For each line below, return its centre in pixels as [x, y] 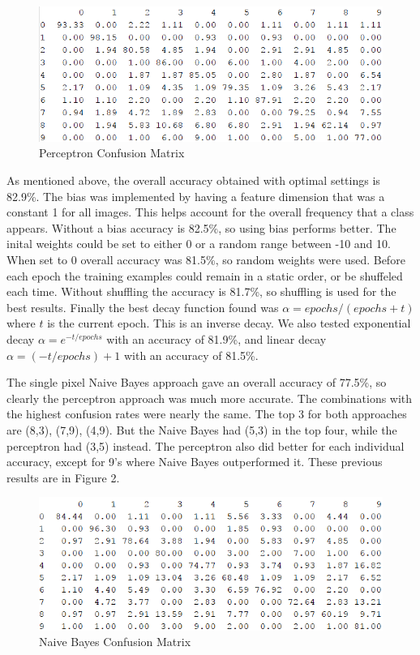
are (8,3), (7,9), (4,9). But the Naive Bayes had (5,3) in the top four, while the [202, 429]
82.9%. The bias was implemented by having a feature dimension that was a [196, 196]
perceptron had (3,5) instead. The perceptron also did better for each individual [206, 445]
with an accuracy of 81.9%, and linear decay [216, 339]
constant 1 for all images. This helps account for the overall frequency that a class [210, 212]
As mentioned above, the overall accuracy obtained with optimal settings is [193, 180]
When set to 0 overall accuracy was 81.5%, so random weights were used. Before [206, 260]
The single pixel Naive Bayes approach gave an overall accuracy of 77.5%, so [197, 382]
